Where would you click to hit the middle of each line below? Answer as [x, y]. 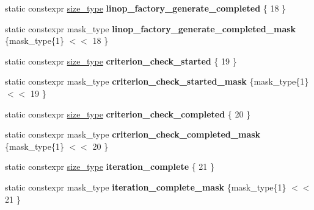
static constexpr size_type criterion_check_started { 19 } [121, 61]
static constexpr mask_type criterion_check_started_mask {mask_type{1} [157, 81]
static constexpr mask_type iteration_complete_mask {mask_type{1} [146, 187]
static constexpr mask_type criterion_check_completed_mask [133, 134]
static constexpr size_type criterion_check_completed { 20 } [128, 114]
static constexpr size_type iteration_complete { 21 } [110, 166]
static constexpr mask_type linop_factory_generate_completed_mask [151, 28]
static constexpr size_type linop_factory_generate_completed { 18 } [146, 8]
